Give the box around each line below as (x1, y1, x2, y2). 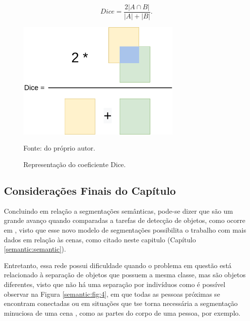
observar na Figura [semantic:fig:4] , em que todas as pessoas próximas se (4, 288, 220, 299)
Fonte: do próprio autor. (23, 143, 95, 153)
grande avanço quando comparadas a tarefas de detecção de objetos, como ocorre (4, 215, 246, 225)
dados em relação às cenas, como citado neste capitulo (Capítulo (4, 234, 196, 244)
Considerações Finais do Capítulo (4, 183, 176, 198)
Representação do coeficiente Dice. (23, 159, 126, 169)
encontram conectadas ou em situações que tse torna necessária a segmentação (4, 298, 238, 308)
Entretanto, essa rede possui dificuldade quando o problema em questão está (4, 260, 232, 270)
